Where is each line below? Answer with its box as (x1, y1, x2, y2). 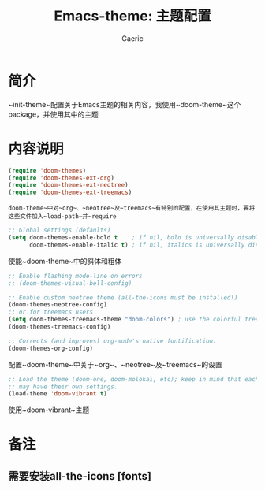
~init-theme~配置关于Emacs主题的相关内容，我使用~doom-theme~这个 (8, 99, 241, 109)
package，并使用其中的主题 (8, 110, 99, 119)
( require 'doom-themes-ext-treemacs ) (8, 188, 132, 197)
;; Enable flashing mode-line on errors (8, 272, 144, 280)
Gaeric (121, 33, 144, 43)
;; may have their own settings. (8, 383, 118, 391)
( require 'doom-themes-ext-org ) (8, 174, 114, 182)
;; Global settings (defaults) (8, 226, 111, 235)
